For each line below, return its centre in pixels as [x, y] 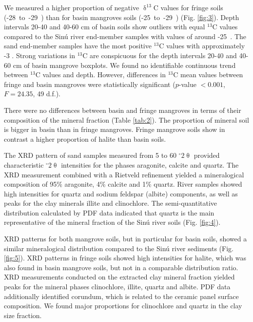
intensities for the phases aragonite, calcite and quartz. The [150, 164]
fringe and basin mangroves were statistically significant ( [90, 84]
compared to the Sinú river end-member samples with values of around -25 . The [125, 36]
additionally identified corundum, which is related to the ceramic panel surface [121, 296]
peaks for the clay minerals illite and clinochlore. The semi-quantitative [111, 203]
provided [207, 155]
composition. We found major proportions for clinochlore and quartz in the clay [123, 306]
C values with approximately [202, 46]
